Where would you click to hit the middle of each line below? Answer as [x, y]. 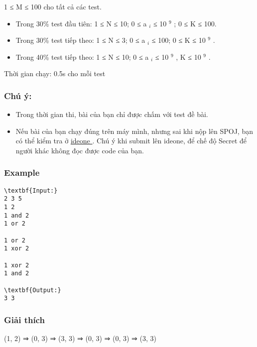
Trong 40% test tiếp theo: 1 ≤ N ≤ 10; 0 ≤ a [82, 57]
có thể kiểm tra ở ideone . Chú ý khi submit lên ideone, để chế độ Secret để [131, 141]
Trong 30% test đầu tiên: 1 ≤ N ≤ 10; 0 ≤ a [81, 23]
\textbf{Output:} [33, 290]
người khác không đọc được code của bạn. [80, 150]
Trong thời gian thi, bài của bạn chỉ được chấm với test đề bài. [112, 114]
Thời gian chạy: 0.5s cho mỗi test [55, 73]
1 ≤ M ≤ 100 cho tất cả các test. [53, 6]
